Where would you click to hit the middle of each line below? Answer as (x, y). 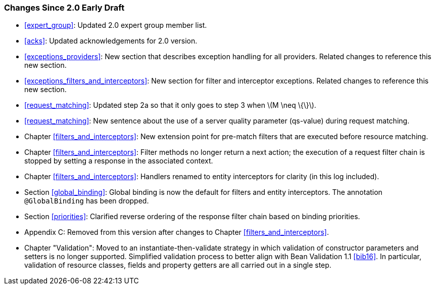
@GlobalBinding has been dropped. (87, 201)
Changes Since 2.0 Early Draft (64, 8)
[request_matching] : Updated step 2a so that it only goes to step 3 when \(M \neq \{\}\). (170, 105)
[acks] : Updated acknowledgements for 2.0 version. (111, 41)
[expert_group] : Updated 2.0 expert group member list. (116, 25)
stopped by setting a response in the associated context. (119, 161)
